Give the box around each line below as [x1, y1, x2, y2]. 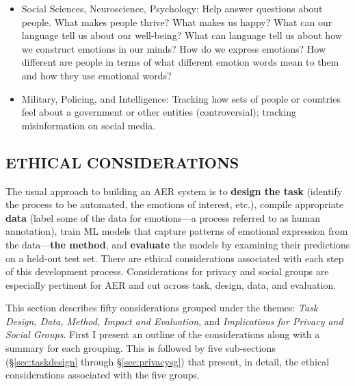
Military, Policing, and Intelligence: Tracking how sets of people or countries [21, 91, 341, 105]
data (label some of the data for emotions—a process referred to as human [5, 210, 320, 224]
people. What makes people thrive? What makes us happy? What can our [21, 14, 332, 29]
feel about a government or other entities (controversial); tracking [21, 105, 297, 119]
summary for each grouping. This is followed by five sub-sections [5, 341, 276, 355]
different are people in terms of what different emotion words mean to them [21, 55, 339, 69]
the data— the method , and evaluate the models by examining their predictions [5, 237, 350, 251]
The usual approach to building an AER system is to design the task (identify [5, 183, 343, 198]
